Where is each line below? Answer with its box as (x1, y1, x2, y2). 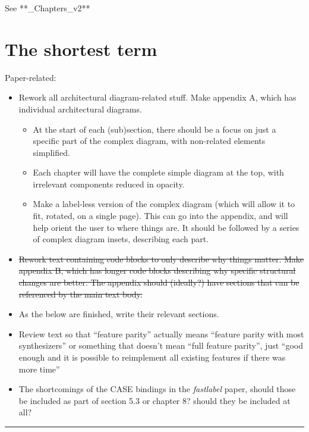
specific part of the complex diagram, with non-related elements (33, 134, 266, 147)
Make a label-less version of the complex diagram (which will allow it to (33, 198, 295, 210)
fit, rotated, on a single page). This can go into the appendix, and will (33, 209, 288, 222)
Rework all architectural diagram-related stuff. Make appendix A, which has (18, 91, 297, 104)
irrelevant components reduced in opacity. (33, 177, 185, 190)
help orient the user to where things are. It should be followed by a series (33, 221, 299, 233)
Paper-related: (5, 71, 56, 83)
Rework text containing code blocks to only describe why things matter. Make (18, 252, 304, 265)
